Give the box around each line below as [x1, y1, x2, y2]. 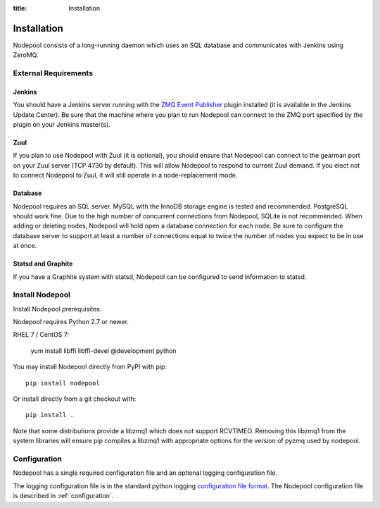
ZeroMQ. [13, 51, 39, 59]
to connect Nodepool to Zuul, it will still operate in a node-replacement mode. [13, 171, 238, 180]
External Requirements [13, 68, 94, 78]
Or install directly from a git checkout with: [13, 395, 137, 403]
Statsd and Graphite [13, 259, 73, 268]
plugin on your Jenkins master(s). [13, 120, 110, 129]
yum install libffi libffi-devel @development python [30, 346, 177, 355]
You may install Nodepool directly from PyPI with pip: [13, 363, 167, 371]
